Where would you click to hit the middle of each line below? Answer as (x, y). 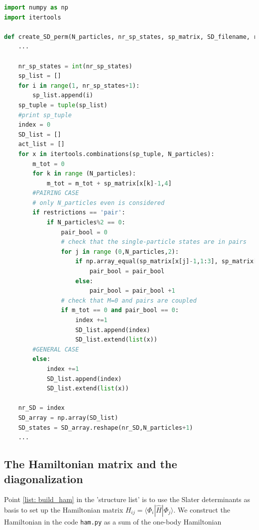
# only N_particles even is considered (99, 203)
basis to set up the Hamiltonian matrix (64, 509)
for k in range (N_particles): (84, 174)
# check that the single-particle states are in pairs (154, 242)
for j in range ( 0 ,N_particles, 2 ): (120, 252)
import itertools (33, 17)
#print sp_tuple (45, 115)
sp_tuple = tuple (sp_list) (63, 105)
